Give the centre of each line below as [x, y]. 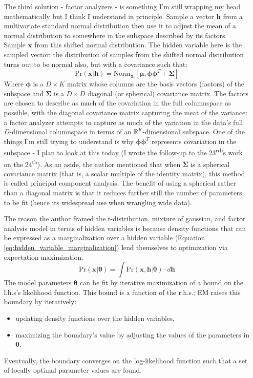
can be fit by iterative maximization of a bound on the [161, 283]
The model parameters [38, 283]
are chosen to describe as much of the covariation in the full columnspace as [117, 103]
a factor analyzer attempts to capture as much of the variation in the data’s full [124, 122]
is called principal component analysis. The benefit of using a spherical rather [120, 183]
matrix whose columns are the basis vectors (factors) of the [156, 84]
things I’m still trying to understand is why [69, 141]
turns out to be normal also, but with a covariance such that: [96, 64]
